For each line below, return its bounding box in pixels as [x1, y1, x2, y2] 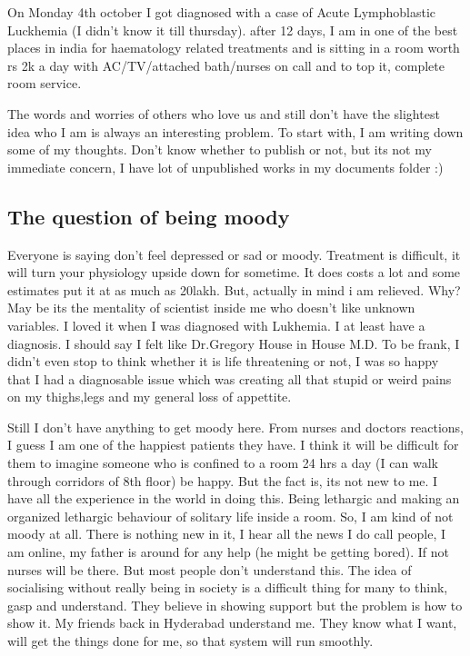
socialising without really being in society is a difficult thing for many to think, [7, 578, 448, 597]
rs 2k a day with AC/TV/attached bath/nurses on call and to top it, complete [7, 55, 445, 75]
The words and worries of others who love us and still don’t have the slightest [7, 104, 440, 123]
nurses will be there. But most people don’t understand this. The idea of [7, 560, 412, 579]
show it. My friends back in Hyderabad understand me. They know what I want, [7, 613, 457, 632]
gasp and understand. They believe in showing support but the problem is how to [7, 595, 463, 614]
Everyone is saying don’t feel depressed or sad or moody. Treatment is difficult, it [7, 244, 461, 263]
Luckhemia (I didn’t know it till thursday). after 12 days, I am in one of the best [7, 20, 458, 39]
